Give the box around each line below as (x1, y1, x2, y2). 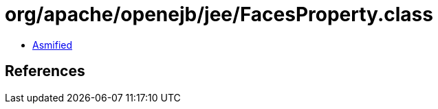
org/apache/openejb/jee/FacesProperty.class (5, 3, 433, 26)
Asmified (32, 38, 73, 51)
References (5, 62, 85, 80)
